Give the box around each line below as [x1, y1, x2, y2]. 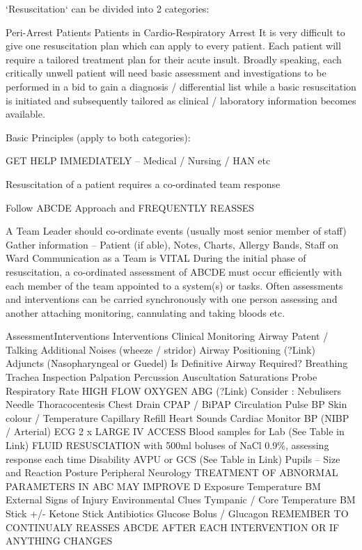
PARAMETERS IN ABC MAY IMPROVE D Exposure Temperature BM [6, 478, 321, 493]
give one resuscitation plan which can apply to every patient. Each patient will [6, 38, 341, 53]
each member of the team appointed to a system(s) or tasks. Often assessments [6, 278, 343, 292]
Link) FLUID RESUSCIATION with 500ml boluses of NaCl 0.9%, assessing [6, 438, 329, 453]
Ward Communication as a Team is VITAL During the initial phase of [6, 251, 306, 265]
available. [6, 107, 45, 121]
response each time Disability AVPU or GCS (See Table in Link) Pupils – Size [6, 451, 340, 466]
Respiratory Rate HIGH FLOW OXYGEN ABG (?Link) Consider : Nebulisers [6, 383, 342, 398]
